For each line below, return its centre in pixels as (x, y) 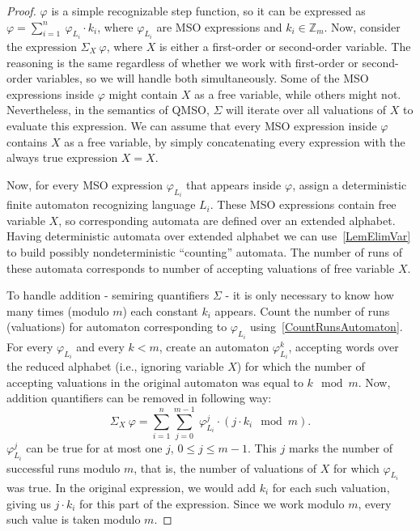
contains (27, 141)
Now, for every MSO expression (85, 184)
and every (100, 346)
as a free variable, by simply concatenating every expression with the (235, 141)
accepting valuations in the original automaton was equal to (155, 382)
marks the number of (340, 448)
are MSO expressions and (219, 26)
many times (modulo (58, 310)
